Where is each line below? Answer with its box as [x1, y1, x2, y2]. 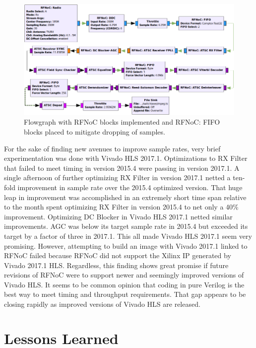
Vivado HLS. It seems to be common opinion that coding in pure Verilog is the [4, 279, 245, 289]
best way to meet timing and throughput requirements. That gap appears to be [4, 289, 246, 299]
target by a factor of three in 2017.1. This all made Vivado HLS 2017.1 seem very [4, 230, 252, 241]
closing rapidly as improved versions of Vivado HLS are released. [4, 299, 200, 309]
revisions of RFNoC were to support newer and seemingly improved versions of [4, 270, 244, 280]
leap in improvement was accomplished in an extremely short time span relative [4, 192, 247, 202]
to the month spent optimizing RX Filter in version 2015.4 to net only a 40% [4, 202, 239, 212]
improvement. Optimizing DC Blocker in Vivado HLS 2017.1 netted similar [4, 211, 233, 221]
